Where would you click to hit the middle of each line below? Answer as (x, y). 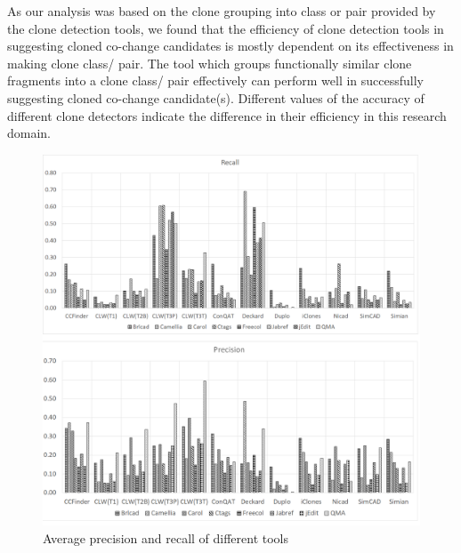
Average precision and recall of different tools (166, 537)
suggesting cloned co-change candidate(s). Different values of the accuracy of (216, 97)
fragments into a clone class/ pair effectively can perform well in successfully (216, 80)
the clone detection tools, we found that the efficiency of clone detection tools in (226, 28)
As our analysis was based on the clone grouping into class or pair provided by (222, 11)
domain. (29, 133)
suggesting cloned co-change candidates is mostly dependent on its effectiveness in (230, 46)
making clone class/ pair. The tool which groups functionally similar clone (210, 63)
